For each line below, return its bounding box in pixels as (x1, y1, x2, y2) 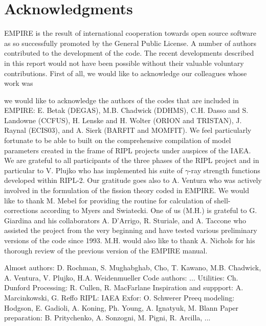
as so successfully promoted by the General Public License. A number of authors (4, 37, 257, 48)
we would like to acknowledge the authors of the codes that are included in (4, 95, 239, 105)
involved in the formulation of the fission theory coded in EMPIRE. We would (4, 185, 250, 196)
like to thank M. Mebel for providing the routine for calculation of (4, 195, 212, 205)
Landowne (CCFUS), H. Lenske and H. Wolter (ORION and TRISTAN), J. (4, 114, 242, 125)
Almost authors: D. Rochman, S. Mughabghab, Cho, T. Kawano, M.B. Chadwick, (4, 262, 261, 273)
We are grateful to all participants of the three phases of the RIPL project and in (4, 155, 259, 166)
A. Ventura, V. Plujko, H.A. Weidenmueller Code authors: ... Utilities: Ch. (4, 272, 238, 283)
